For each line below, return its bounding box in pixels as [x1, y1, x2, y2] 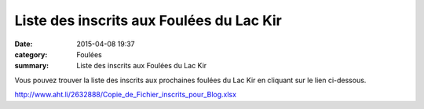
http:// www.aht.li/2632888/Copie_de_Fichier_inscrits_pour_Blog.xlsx [14, 90, 237, 100]
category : [14, 49, 48, 59]
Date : [14, 39, 33, 49]
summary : [14, 61, 49, 71]
